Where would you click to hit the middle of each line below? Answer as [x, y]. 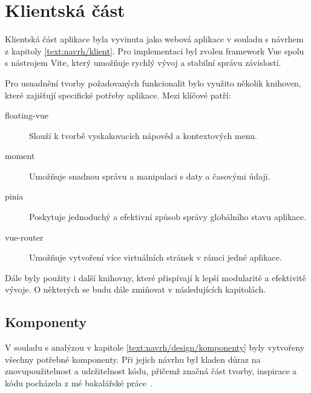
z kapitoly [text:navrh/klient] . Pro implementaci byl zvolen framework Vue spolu [155, 50]
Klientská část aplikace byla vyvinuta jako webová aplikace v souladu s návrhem [154, 39]
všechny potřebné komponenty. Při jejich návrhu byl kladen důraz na [133, 359]
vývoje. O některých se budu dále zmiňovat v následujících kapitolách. [136, 289]
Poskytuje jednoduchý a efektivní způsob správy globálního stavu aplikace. [168, 217]
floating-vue [27, 115]
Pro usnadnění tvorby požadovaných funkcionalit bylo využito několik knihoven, [153, 83]
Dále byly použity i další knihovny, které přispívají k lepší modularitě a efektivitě [155, 277]
